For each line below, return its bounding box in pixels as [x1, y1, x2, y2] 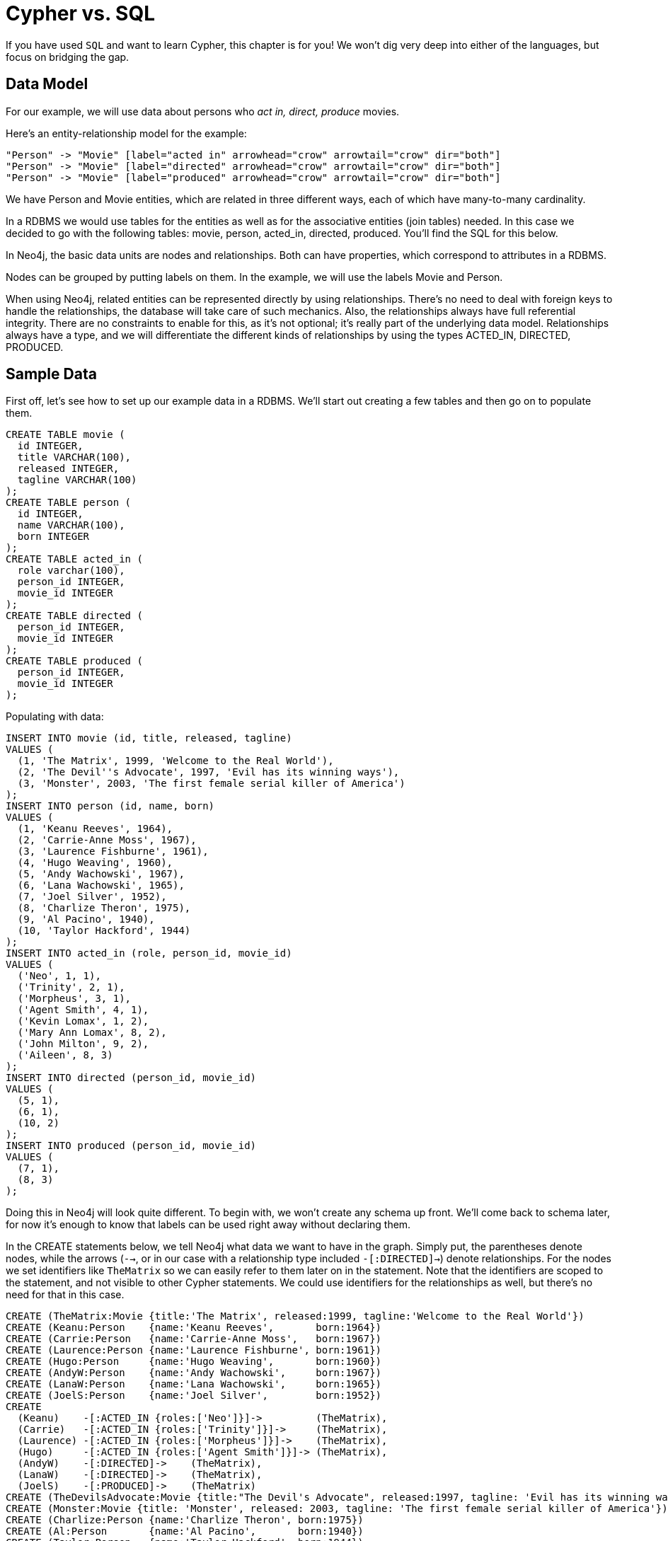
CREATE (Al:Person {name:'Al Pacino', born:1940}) [6, 1525, 364, 1537]
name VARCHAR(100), [17, 519, 125, 531]
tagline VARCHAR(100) [17, 474, 137, 486]
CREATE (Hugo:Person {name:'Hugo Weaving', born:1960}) [6, 1356, 382, 1368]
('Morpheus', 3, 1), [17, 993, 132, 1005]
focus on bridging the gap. [6, 50, 129, 63]
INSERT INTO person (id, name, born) [6, 800, 215, 812]
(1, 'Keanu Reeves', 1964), [17, 823, 173, 835]
